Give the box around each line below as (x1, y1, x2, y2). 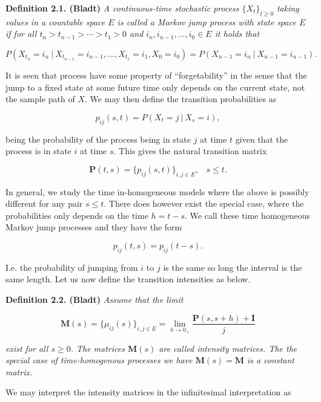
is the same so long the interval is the (163, 261, 302, 273)
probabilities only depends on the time (5, 209, 148, 221)
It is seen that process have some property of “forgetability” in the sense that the (5, 68, 307, 81)
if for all (5, 27, 37, 40)
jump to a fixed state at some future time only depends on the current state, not (5, 80, 305, 93)
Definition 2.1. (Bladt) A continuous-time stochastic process (5, 2, 239, 14)
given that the (235, 132, 288, 145)
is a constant (247, 354, 294, 366)
